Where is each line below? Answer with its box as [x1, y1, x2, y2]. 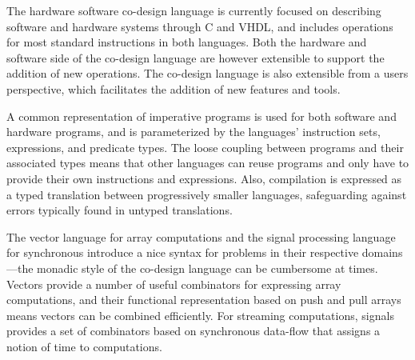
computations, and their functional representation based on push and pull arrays [6, 291, 401, 308]
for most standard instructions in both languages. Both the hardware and [6, 34, 367, 50]
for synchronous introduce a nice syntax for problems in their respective [6, 244, 359, 261]
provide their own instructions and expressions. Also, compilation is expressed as [6, 170, 402, 186]
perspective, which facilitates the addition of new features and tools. [6, 80, 341, 97]
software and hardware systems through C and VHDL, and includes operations [6, 18, 393, 34]
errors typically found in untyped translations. [6, 202, 233, 218]
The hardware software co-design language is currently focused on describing [6, 2, 381, 18]
